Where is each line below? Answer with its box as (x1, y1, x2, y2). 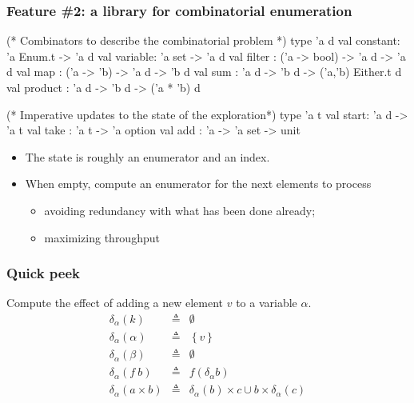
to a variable (236, 294, 297, 311)
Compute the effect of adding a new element (6, 294, 224, 311)
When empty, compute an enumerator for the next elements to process (25, 175, 372, 192)
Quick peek (6, 263, 80, 283)
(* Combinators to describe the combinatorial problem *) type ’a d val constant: (6, 32, 400, 49)
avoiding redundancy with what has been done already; (44, 201, 316, 218)
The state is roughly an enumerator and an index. (25, 148, 270, 165)
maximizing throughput (44, 229, 160, 245)
